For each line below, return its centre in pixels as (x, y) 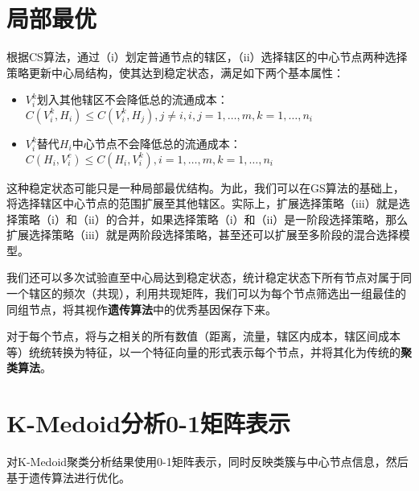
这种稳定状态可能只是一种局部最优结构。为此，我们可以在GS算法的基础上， (205, 187)
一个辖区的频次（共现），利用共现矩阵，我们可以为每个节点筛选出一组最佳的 (206, 293)
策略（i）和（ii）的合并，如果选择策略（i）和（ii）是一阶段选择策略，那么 (213, 219)
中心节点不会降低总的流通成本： (156, 143)
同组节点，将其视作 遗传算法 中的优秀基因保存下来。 (142, 309)
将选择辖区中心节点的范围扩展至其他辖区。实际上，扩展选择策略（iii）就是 (203, 203)
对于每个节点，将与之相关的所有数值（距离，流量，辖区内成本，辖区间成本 (203, 336)
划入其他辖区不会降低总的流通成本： (132, 99)
